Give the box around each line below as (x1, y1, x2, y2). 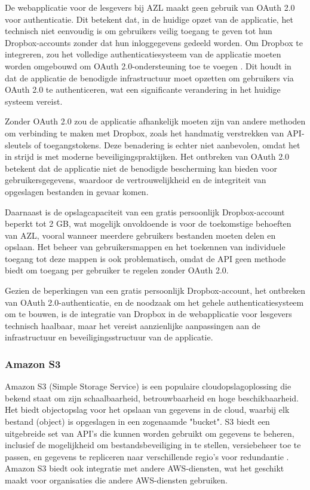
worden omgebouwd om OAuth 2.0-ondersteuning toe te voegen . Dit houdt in (5, 59, 291, 72)
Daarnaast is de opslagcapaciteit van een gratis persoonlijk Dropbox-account (5, 205, 285, 218)
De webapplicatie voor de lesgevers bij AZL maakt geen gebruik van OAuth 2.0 (5, 1, 295, 13)
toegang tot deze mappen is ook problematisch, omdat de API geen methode (5, 252, 286, 264)
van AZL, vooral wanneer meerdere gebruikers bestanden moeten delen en (5, 229, 276, 241)
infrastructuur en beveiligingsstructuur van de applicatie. (5, 331, 213, 343)
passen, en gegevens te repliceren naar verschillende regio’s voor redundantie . (5, 450, 289, 462)
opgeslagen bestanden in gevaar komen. (5, 185, 149, 197)
